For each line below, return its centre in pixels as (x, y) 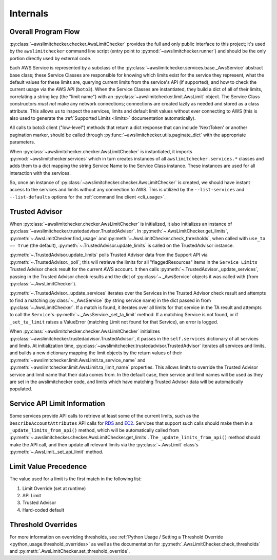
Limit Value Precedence (48, 467)
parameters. (22, 142)
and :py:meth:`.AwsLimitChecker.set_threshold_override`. (70, 551)
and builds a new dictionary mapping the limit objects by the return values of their (96, 353)
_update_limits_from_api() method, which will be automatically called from (94, 430)
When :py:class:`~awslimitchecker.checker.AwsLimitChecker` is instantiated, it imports (101, 151)
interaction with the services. (40, 173)
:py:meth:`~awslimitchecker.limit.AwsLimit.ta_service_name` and (77, 360)
